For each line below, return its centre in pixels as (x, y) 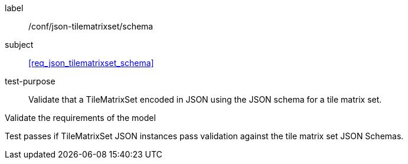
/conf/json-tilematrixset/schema (91, 26)
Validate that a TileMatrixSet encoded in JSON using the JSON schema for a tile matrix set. (205, 99)
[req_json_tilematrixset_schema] (91, 63)
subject (19, 45)
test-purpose (30, 81)
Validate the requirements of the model (80, 118)
